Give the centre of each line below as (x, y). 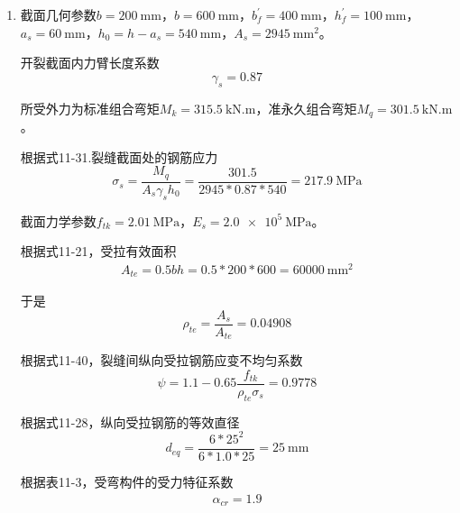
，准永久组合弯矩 (306, 108)
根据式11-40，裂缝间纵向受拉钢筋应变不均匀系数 (161, 360)
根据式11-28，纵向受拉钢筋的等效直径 (130, 421)
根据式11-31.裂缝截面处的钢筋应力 (119, 156)
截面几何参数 (58, 14)
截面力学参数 (58, 220)
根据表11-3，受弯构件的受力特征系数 (127, 481)
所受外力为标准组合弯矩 (90, 108)
